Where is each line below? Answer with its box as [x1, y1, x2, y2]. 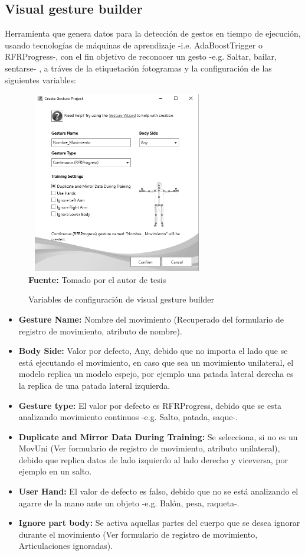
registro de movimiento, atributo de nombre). [18, 324, 182, 337]
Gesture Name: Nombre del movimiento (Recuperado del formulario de [18, 313, 284, 325]
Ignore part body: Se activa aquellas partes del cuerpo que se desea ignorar [18, 516, 300, 529]
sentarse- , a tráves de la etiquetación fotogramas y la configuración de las [5, 61, 272, 74]
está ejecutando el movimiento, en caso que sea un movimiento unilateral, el [18, 356, 294, 368]
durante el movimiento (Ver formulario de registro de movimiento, [18, 528, 258, 540]
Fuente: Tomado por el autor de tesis [28, 273, 166, 285]
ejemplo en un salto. [18, 465, 92, 477]
